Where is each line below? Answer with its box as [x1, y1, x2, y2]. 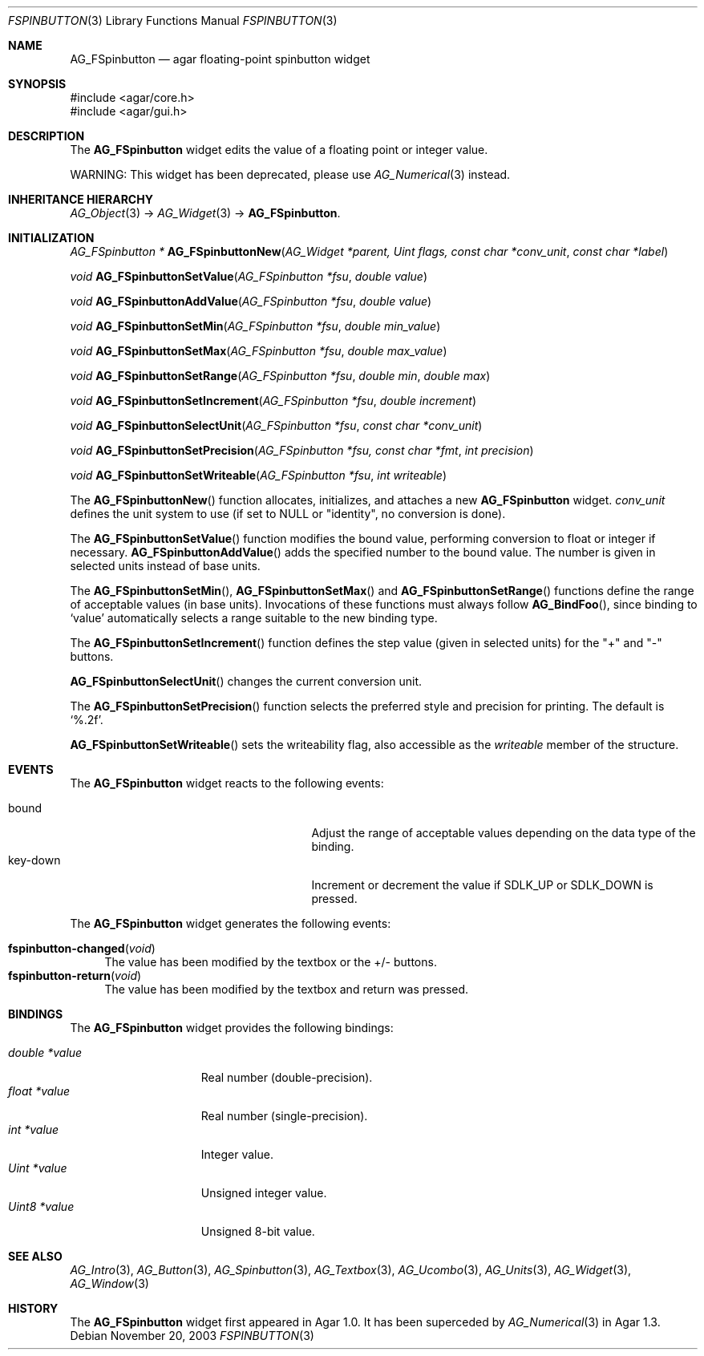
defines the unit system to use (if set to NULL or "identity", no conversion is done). [70, 507, 506, 520]
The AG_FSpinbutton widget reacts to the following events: [70, 776, 384, 790]
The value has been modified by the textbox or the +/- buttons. [104, 955, 437, 969]
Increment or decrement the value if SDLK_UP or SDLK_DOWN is [311, 878, 653, 892]
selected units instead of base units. [70, 559, 261, 573]
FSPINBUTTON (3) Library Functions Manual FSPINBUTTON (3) [8, 14, 338, 27]
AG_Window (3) [70, 1277, 149, 1290]
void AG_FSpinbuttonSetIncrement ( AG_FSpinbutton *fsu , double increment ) [70, 394, 477, 407]
